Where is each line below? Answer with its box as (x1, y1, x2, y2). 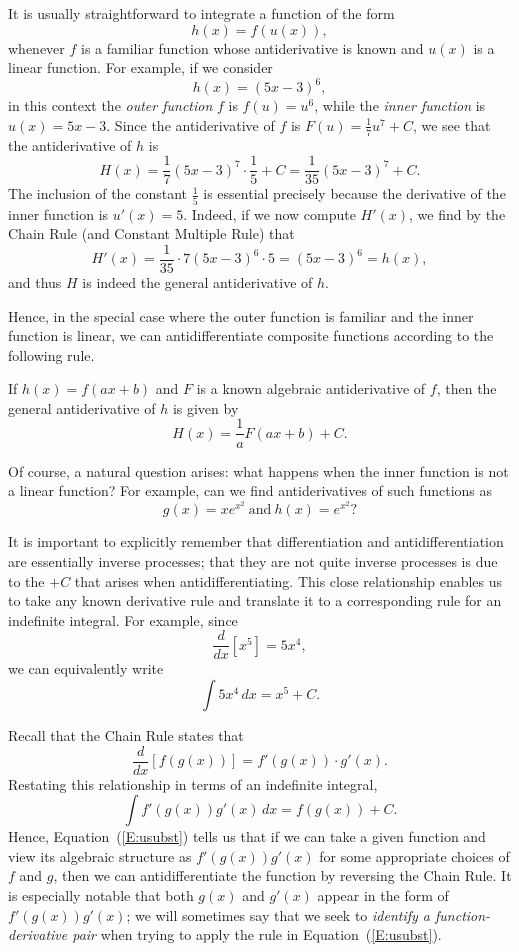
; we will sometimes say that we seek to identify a (126, 904, 430, 925)
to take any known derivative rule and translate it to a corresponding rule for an (8, 590, 502, 611)
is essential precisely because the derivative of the (203, 183, 506, 204)
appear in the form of (317, 885, 449, 906)
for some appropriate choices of (319, 845, 510, 866)
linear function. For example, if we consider (8, 57, 273, 78)
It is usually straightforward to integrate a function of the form (8, 3, 395, 23)
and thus (8, 271, 62, 292)
